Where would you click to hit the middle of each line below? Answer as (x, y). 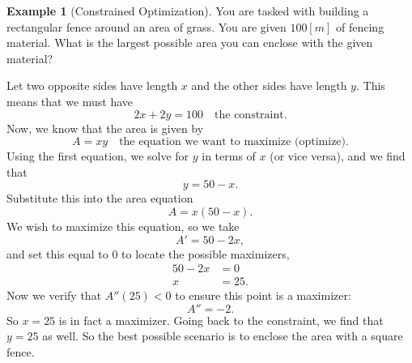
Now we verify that (54, 295)
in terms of (229, 156)
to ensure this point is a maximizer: (263, 295)
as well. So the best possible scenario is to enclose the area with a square (223, 336)
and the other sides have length (269, 85)
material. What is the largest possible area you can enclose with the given (190, 43)
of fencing (360, 26)
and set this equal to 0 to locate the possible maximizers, (148, 253)
